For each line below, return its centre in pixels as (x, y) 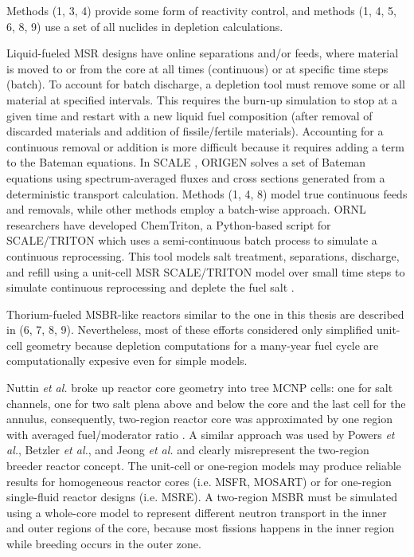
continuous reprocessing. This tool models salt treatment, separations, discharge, (203, 255)
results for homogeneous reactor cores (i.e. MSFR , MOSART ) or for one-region (199, 481)
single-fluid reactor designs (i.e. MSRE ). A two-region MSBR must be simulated (202, 497)
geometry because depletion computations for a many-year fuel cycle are (202, 345)
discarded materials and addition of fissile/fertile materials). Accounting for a (195, 131)
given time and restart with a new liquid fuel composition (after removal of (189, 115)
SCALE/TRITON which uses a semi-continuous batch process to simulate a (192, 240)
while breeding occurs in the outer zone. (104, 543)
